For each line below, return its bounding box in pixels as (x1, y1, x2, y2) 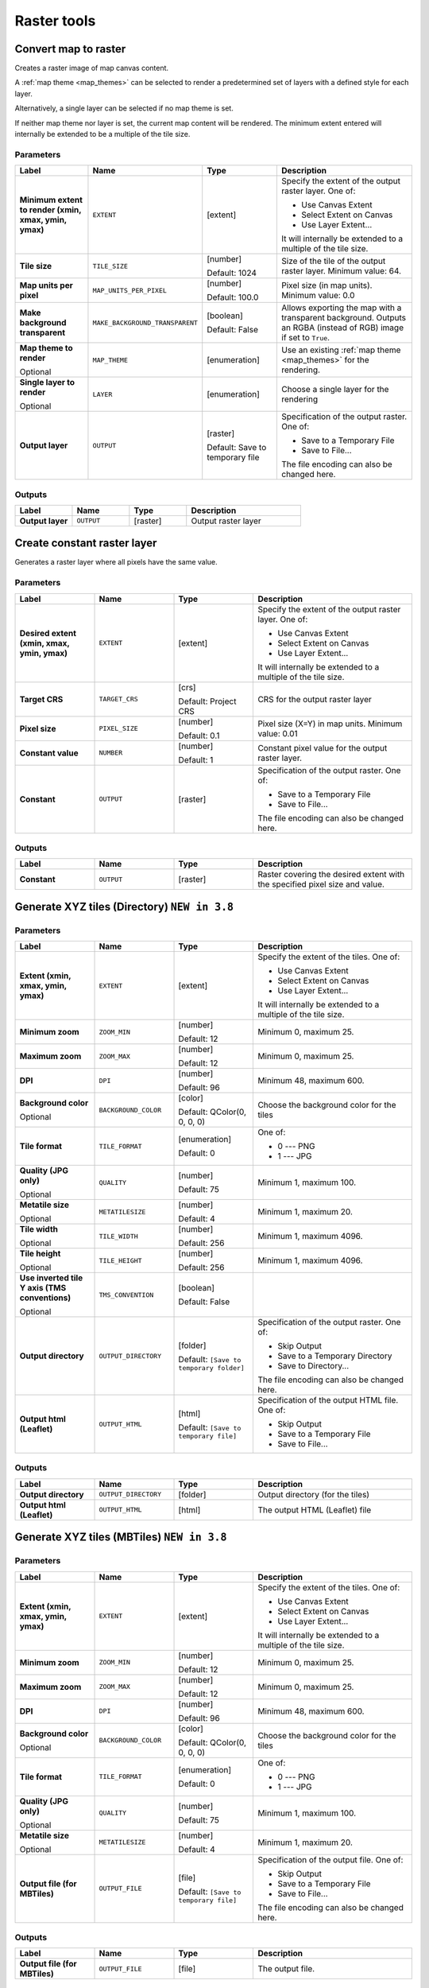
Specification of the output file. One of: (257, 1854, 404, 1865)
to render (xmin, (19, 204, 82, 215)
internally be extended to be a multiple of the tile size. (14, 130, 191, 139)
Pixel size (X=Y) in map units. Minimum (257, 718, 403, 729)
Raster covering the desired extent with (257, 869, 405, 880)
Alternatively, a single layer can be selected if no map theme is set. (14, 103, 234, 113)
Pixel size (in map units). (281, 280, 373, 291)
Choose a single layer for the (281, 384, 389, 395)
